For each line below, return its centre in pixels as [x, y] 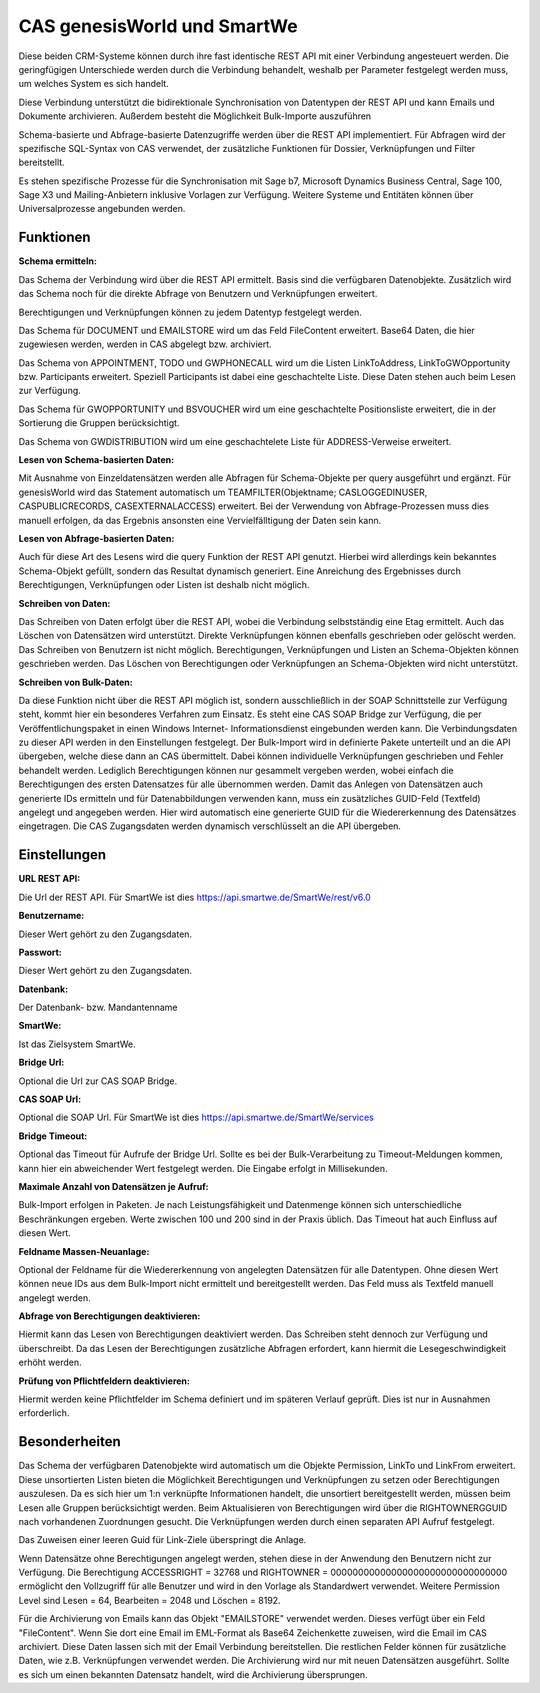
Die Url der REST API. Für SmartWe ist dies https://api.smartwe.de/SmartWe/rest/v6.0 [195, 897]
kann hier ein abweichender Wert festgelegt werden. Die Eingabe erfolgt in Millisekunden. [203, 1168]
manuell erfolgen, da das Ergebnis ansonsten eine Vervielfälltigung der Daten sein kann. [200, 520]
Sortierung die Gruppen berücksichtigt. [99, 423]
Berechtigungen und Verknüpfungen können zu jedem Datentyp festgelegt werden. [190, 312]
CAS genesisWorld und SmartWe [158, 26]
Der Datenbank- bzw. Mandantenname [98, 1007]
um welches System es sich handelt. [93, 84]
